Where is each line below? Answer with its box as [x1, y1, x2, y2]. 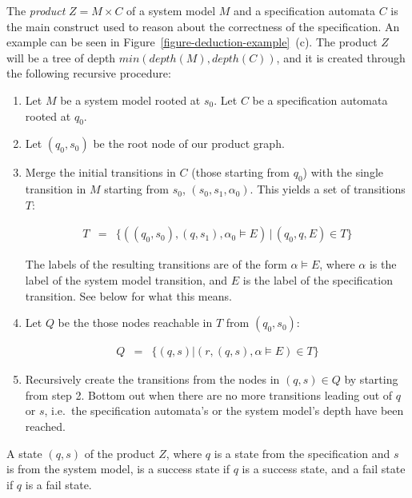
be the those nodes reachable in [58, 314, 213, 331]
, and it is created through [276, 49, 406, 66]
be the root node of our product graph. [93, 135, 285, 152]
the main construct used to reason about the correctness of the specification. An [6, 18, 400, 34]
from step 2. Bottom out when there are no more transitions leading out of [25, 386, 393, 403]
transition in [25, 181, 86, 197]
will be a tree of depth [6, 49, 116, 66]
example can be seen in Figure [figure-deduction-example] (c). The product [6, 34, 378, 50]
